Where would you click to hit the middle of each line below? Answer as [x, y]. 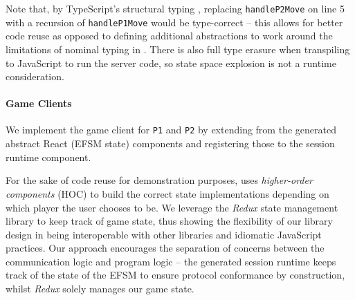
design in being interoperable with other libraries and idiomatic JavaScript [164, 234]
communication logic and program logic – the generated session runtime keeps [171, 261]
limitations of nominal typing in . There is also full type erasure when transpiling [178, 49]
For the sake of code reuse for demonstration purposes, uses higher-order [159, 180]
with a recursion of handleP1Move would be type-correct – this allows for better [174, 22]
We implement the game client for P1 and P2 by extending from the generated [171, 130]
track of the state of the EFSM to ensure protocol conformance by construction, [175, 275]
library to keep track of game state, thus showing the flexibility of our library [169, 221]
